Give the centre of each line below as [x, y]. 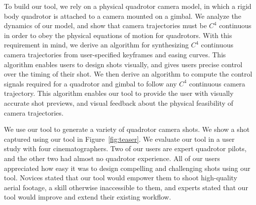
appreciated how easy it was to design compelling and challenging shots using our [127, 168]
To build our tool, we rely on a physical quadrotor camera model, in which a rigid [128, 6]
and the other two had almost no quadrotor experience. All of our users [112, 158]
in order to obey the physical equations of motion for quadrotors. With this [118, 35]
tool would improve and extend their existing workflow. [88, 197]
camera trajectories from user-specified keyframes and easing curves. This [115, 54]
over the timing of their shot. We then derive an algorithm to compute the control [128, 74]
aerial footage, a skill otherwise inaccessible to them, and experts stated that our [126, 187]
